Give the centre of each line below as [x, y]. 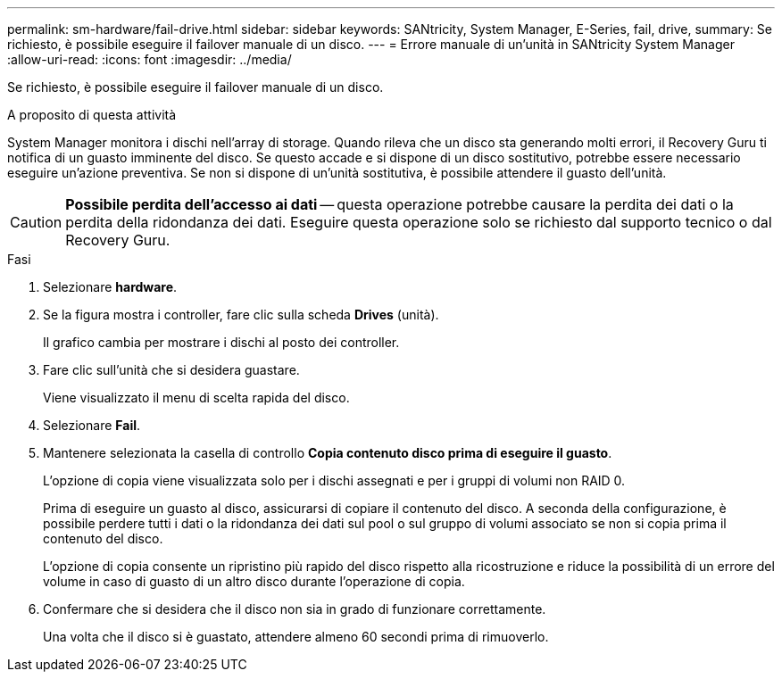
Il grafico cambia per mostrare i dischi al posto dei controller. [221, 342]
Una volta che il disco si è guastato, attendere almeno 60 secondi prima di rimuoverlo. [296, 637]
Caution [36, 222]
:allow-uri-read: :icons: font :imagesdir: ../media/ [150, 59]
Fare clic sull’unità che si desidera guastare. [171, 370]
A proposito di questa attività [92, 115]
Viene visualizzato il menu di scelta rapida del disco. [196, 397]
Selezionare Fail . [92, 425]
